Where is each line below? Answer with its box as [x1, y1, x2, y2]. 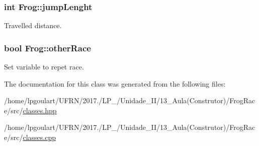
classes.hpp [23, 105, 57, 115]
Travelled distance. [4, 20, 62, 31]
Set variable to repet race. [4, 61, 84, 72]
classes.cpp [23, 132, 56, 142]
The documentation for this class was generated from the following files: [4, 78, 226, 89]
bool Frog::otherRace [4, 41, 91, 54]
